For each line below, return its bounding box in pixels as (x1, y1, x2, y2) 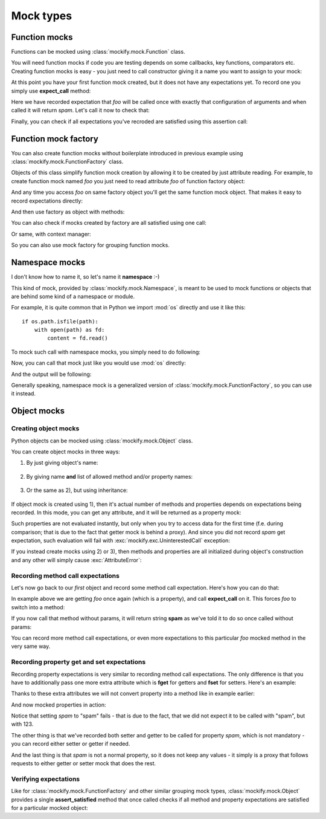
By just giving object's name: (26, 459, 98, 467)
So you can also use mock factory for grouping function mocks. (11, 242, 170, 249)
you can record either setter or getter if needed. (11, 740, 130, 748)
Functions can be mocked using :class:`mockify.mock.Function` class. (11, 48, 185, 56)
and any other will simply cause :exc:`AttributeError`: (11, 556, 142, 563)
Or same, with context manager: (11, 230, 91, 238)
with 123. (11, 720, 34, 728)
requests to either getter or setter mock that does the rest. (11, 760, 156, 767)
